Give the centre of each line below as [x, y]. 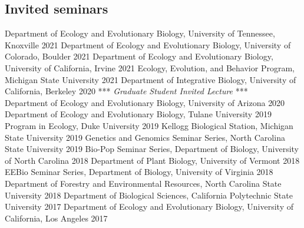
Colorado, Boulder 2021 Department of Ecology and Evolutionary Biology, [139, 56]
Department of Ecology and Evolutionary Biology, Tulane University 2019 [138, 114]
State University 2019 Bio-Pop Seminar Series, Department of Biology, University [152, 149]
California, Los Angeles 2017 [56, 218]
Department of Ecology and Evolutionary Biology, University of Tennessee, [140, 33]
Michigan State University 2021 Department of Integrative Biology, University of [151, 79]
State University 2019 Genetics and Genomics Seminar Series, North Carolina [145, 137]
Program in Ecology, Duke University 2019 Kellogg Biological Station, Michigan [149, 125]
